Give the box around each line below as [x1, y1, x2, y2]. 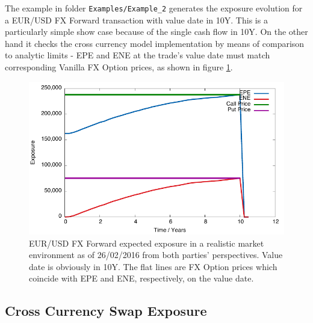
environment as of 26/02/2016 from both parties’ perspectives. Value [29, 248, 283, 261]
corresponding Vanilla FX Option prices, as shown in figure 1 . [5, 61, 233, 73]
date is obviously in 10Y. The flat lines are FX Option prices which [29, 260, 277, 272]
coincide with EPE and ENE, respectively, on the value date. [29, 272, 254, 285]
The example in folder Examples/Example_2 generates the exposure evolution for [5, 2, 303, 14]
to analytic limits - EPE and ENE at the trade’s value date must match [5, 49, 270, 61]
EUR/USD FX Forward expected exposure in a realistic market [29, 236, 264, 249]
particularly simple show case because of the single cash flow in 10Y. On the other [5, 25, 308, 38]
